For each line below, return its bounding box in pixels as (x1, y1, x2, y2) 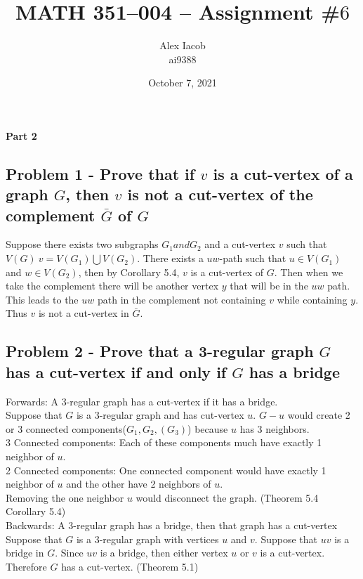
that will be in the (230, 278, 308, 293)
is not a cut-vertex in (38, 306, 129, 320)
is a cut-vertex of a (213, 162, 353, 184)
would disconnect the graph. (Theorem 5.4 (136, 490, 319, 505)
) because (187, 421, 228, 436)
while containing (277, 292, 348, 306)
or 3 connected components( (6, 421, 126, 436)
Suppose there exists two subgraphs (6, 237, 159, 252)
